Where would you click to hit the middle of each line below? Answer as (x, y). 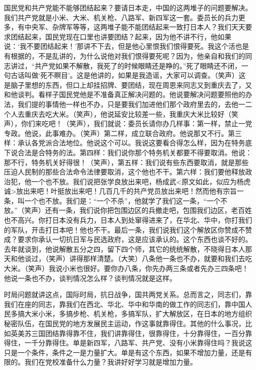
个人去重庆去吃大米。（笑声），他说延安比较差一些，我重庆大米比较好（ (118, 114)
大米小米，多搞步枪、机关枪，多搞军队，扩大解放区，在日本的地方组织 (138, 314)
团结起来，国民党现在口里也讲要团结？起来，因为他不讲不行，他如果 (121, 36)
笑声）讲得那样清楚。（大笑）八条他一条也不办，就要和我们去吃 (150, 258)
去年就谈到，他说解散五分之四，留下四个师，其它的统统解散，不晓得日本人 (125, 249)
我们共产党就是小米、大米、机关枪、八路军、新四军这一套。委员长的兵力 (121, 17)
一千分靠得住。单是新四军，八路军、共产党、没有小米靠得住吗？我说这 (138, 343)
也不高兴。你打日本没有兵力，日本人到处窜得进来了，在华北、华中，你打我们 (128, 220)
